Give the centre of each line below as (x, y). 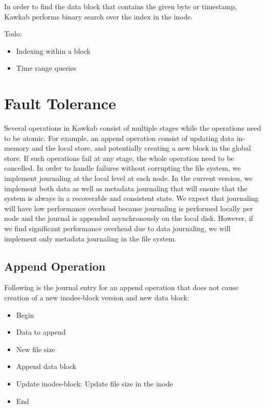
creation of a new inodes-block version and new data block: (97, 298)
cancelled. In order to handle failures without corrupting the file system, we (123, 168)
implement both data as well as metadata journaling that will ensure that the (126, 188)
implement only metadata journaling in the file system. (90, 238)
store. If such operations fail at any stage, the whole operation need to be (119, 158)
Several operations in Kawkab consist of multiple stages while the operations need (133, 128)
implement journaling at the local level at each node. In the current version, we (128, 178)
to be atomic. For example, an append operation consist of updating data (119, 138)
